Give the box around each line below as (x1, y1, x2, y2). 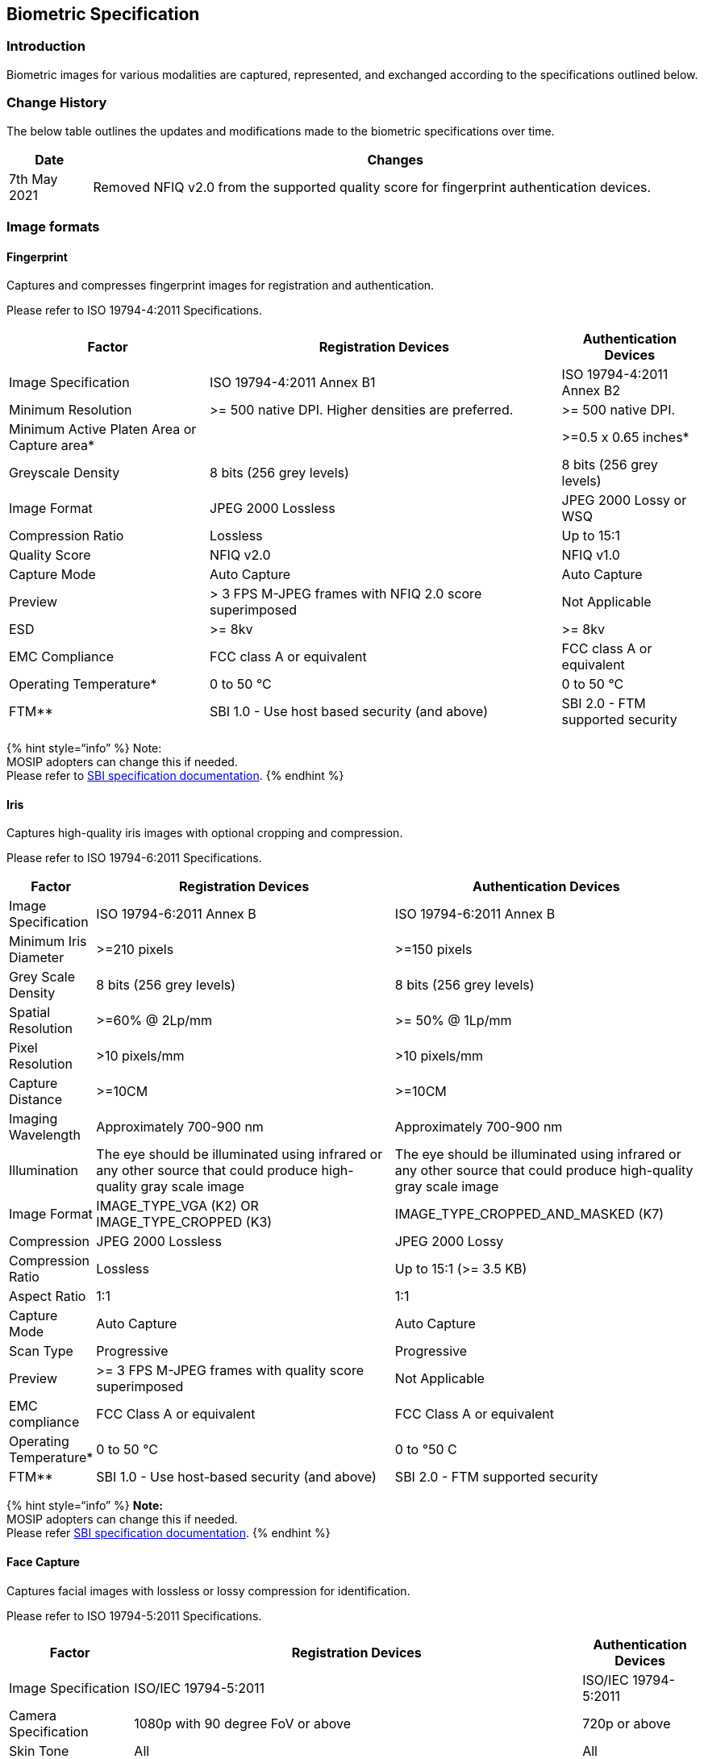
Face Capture (6, 1554, 80, 1569)
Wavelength (9, 1127, 81, 1144)
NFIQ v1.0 (561, 547, 620, 564)
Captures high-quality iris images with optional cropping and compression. (6, 826, 403, 840)
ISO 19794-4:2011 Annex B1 (210, 374, 376, 391)
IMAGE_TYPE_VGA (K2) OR (96, 1198, 259, 1215)
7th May (9, 170, 58, 187)
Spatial (9, 1004, 51, 1021)
